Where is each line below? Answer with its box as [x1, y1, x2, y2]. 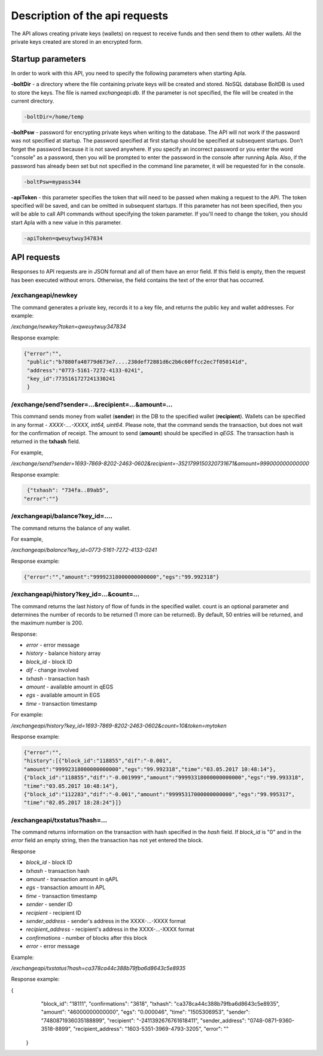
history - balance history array [26, 650, 101, 657]
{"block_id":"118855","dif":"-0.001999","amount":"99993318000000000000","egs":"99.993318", [23, 774, 304, 781]
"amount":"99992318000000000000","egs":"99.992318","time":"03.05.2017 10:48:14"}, [23, 766, 276, 772]
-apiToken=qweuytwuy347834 [23, 235, 103, 242]
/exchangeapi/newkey [11, 291, 78, 299]
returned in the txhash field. [11, 438, 81, 445]
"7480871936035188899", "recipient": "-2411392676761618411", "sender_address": [41, 1016, 246, 1024]
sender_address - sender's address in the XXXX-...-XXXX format [26, 917, 186, 924]
